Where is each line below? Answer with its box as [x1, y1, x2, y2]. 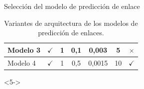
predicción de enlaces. [38, 27, 104, 38]
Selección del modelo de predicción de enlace [4, 1, 140, 11]
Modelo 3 [7, 44, 41, 55]
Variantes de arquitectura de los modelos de [4, 17, 138, 28]
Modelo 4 [7, 57, 36, 68]
